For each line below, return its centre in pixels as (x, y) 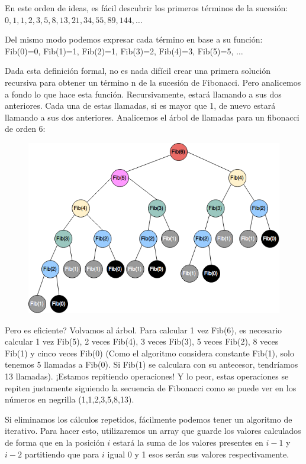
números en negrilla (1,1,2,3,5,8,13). (70, 399)
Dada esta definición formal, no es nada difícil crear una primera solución (138, 71)
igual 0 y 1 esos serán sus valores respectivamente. (198, 454)
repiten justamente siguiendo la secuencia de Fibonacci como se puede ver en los (151, 387)
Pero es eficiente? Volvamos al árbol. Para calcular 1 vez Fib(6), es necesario (144, 330)
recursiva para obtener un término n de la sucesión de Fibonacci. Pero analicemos (153, 82)
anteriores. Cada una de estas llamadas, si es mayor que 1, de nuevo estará (140, 106)
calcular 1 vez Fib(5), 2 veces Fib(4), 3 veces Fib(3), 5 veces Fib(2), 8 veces (142, 341)
